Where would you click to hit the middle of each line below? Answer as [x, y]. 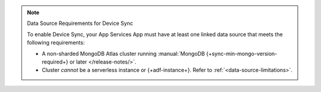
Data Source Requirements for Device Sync [80, 23]
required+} [55, 62]
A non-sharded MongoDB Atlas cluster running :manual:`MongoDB [123, 53]
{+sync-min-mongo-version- [242, 53]
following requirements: [56, 43]
